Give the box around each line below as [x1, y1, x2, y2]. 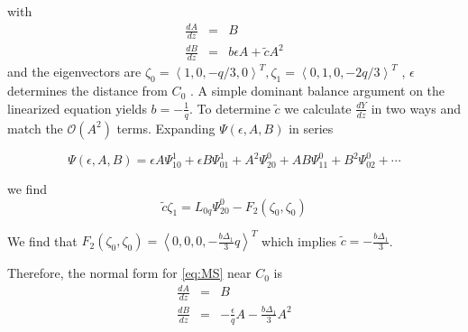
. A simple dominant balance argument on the [189, 81, 445, 100]
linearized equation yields [7, 98, 147, 117]
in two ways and [371, 98, 461, 117]
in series [289, 118, 334, 137]
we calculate [284, 98, 352, 117]
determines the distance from [7, 81, 168, 100]
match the [7, 118, 63, 137]
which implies [262, 231, 336, 250]
